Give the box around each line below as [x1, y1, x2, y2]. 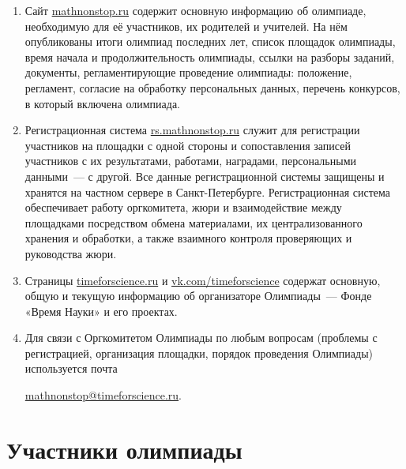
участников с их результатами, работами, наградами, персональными [24, 152, 356, 169]
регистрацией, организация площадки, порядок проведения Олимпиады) [24, 344, 374, 361]
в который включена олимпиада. [24, 95, 180, 111]
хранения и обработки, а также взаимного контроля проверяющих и [24, 230, 352, 246]
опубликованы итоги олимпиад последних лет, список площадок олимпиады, [24, 33, 396, 50]
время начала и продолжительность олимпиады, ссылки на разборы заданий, [24, 48, 395, 65]
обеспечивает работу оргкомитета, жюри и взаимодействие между [24, 199, 342, 216]
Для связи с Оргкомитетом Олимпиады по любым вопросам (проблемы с [24, 329, 378, 346]
